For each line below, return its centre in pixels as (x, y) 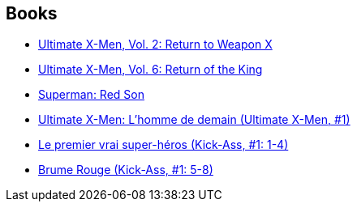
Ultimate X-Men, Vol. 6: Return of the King (151, 70)
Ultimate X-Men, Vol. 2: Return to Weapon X (155, 45)
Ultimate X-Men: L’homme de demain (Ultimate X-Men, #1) (194, 120)
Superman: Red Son (91, 95)
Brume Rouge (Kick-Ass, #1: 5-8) (126, 170)
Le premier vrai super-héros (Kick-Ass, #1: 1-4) (163, 145)
